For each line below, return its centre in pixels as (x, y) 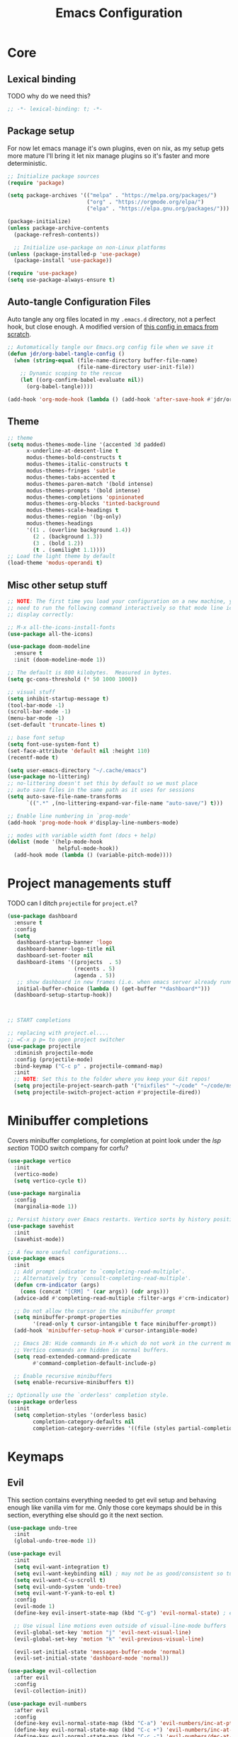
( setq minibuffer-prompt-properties (68, 1318)
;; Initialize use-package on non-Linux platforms (90, 247)
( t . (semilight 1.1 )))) (69, 550)
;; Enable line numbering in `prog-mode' (69, 816)
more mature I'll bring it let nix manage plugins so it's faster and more (109, 155)
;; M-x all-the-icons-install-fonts (61, 627)
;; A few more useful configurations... (68, 1252)
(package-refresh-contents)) (57, 234)
